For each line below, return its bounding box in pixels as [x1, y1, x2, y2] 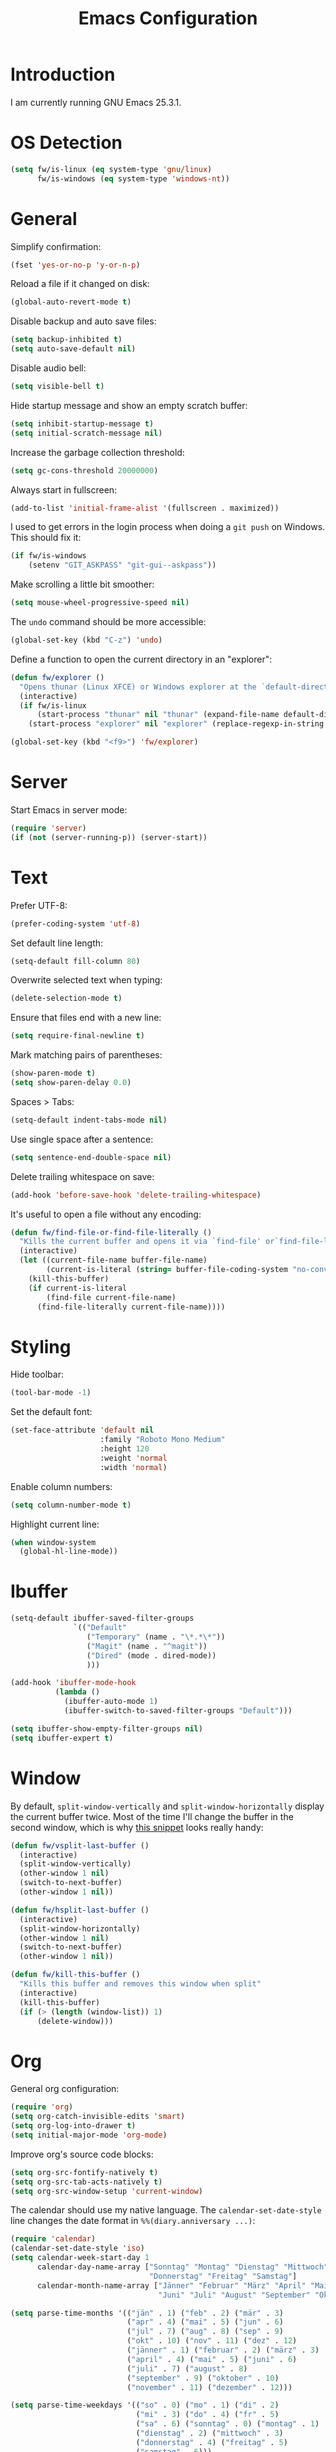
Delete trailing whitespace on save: [10, 1170, 155, 1182]
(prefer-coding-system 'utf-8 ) [10, 918, 141, 929]
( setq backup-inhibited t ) [10, 335, 123, 345]
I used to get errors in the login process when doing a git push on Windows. [10, 521, 326, 533]
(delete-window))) [36, 2016, 114, 2026]
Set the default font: [10, 1406, 93, 1418]
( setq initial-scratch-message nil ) [10, 428, 163, 438]
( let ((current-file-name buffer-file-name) [19, 1255, 208, 1266]
